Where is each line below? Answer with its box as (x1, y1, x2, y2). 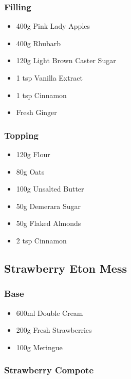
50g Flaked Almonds (16, 218, 81, 229)
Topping (4, 128, 39, 141)
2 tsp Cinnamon (16, 235, 67, 245)
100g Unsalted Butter (16, 183, 84, 194)
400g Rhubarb (16, 37, 61, 48)
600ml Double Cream (16, 307, 83, 318)
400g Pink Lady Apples (16, 21, 90, 31)
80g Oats (16, 166, 45, 177)
